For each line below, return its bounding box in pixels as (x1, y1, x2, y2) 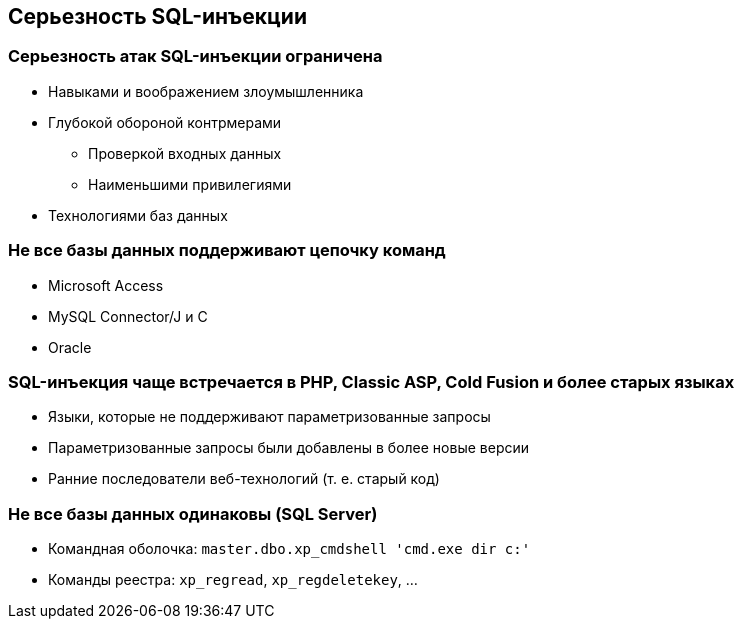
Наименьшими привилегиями (88, 175, 292, 193)
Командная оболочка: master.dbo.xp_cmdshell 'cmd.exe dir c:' (48, 540, 531, 558)
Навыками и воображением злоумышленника (48, 82, 364, 100)
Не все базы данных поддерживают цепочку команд (8, 240, 446, 261)
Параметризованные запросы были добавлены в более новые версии (48, 439, 530, 457)
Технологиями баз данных (48, 206, 228, 224)
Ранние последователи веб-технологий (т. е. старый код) (48, 470, 440, 488)
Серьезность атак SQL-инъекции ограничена (8, 46, 383, 67)
